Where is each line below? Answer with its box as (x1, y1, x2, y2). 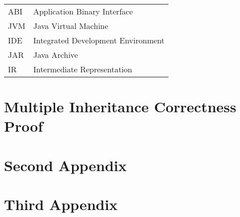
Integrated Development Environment (33, 34, 165, 46)
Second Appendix (4, 155, 127, 175)
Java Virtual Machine (33, 20, 108, 31)
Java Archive (33, 49, 78, 60)
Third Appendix (4, 194, 118, 215)
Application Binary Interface (33, 5, 133, 17)
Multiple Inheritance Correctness (4, 96, 237, 117)
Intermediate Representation (33, 63, 132, 75)
